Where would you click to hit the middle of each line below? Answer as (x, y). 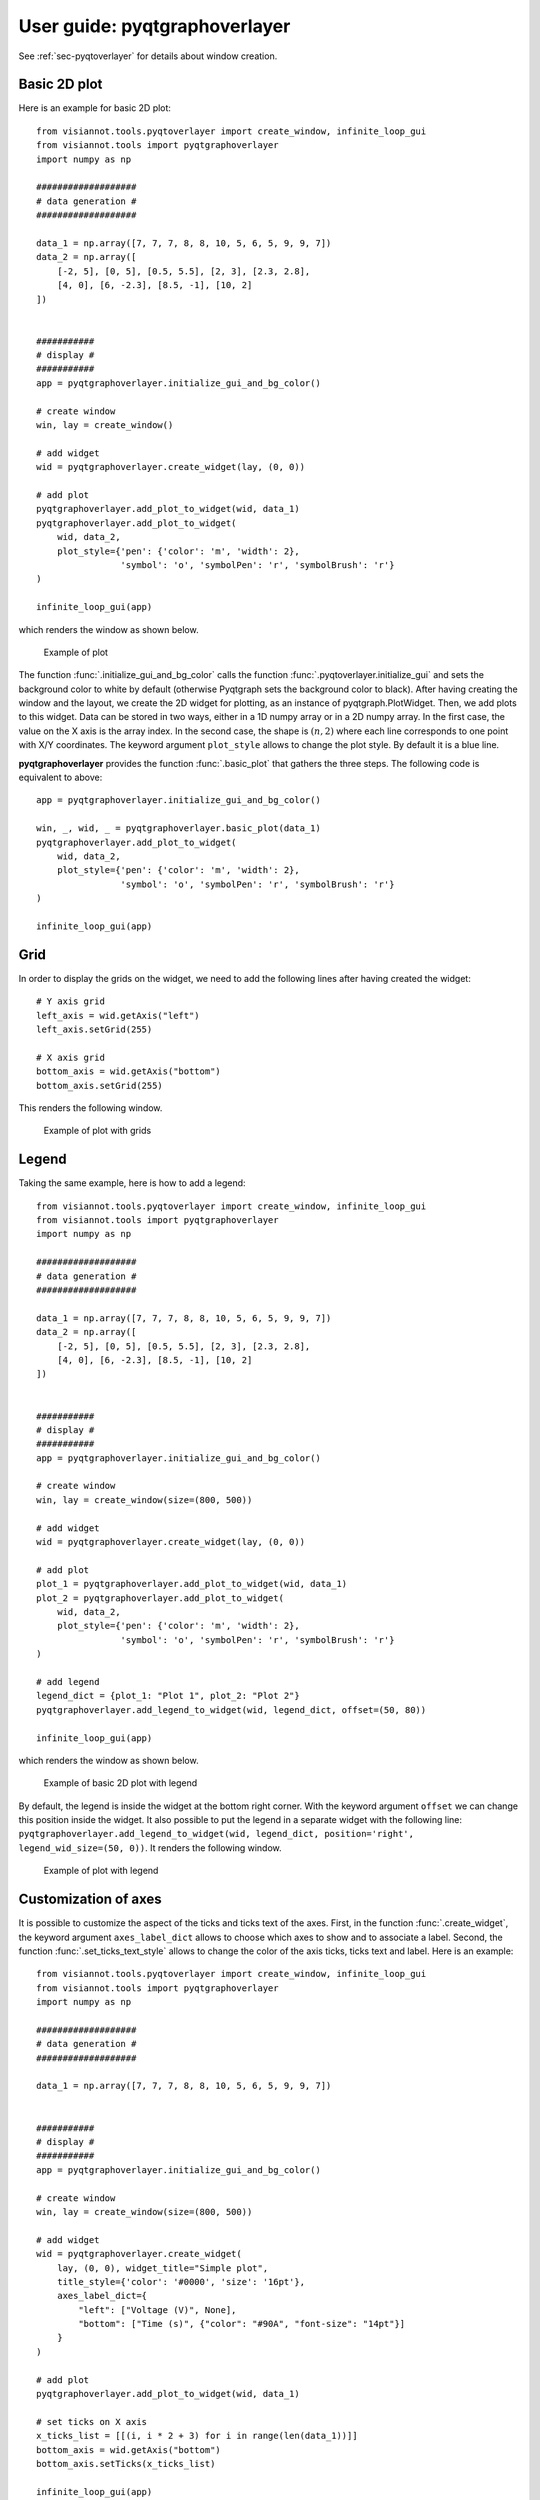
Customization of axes (90, 1899)
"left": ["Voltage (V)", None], (157, 2309)
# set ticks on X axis (92, 2421)
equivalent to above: (60, 777)
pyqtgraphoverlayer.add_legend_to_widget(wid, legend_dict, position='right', (216, 1834)
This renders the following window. (90, 1107)
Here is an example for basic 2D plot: (95, 108)
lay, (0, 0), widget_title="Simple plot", (162, 2268)
